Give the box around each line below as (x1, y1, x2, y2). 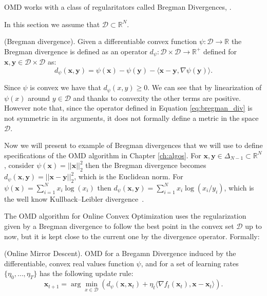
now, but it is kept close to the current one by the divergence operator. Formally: (4, 230, 260, 241)
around (28, 92, 50, 103)
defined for (203, 46, 237, 56)
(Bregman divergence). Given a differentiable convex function (4, 36, 197, 47)
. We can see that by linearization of (147, 82, 262, 93)
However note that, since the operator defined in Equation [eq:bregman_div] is (4, 102, 253, 113)
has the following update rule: (39, 268, 133, 279)
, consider (4, 160, 34, 171)
